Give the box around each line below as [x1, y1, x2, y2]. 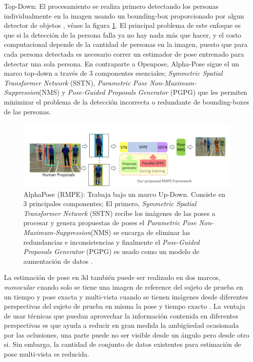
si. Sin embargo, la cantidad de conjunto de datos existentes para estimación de [4, 339, 241, 349]
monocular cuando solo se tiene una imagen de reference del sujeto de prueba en [4, 281, 243, 292]
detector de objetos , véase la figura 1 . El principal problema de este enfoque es [4, 20, 241, 30]
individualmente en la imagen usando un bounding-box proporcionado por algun [4, 10, 244, 21]
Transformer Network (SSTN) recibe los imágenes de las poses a [23, 208, 215, 218]
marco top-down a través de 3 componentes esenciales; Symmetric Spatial [4, 68, 223, 78]
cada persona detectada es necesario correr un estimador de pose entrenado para [4, 48, 244, 59]
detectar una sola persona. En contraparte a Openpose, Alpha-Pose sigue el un [4, 58, 239, 68]
